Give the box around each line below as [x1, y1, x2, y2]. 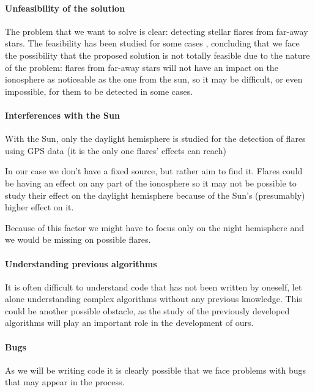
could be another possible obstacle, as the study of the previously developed [5, 304, 290, 317]
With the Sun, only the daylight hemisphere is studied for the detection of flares [5, 132, 306, 145]
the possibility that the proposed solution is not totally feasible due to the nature [5, 48, 310, 61]
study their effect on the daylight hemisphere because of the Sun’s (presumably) [5, 188, 305, 201]
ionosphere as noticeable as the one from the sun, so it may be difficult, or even [5, 73, 303, 86]
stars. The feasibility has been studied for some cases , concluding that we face [5, 37, 300, 50]
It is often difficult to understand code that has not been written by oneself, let [5, 280, 302, 293]
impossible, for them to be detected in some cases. [5, 84, 193, 97]
